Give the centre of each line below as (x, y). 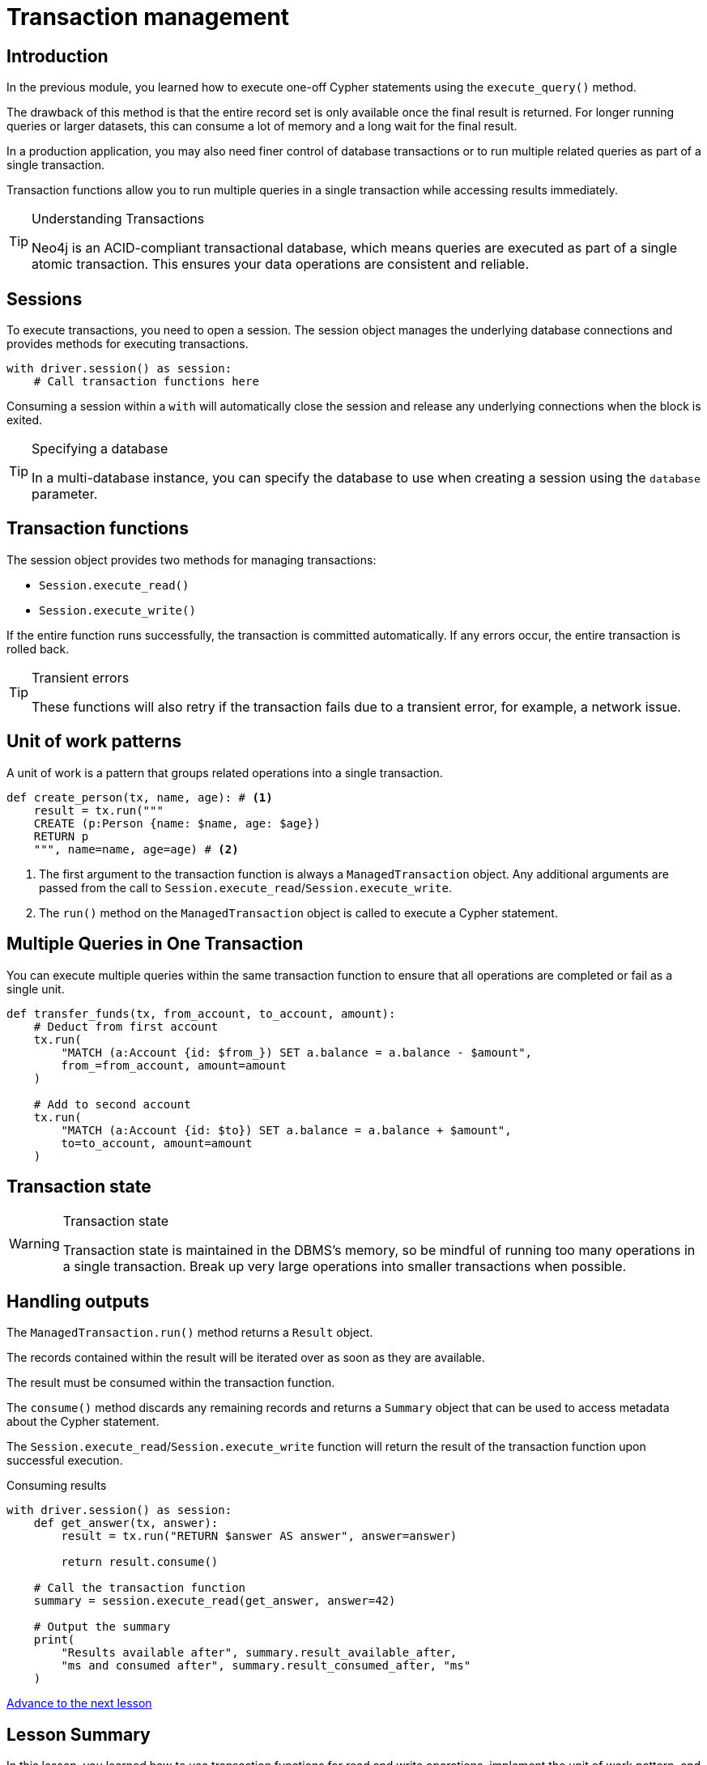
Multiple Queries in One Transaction (155, 944)
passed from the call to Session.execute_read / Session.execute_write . (245, 887)
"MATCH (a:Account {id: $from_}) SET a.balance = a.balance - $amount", (297, 1052)
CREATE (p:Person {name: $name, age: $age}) (177, 823)
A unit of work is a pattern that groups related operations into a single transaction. (225, 772)
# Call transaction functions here (146, 382)
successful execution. (65, 1461)
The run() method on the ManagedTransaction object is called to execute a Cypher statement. (298, 912)
